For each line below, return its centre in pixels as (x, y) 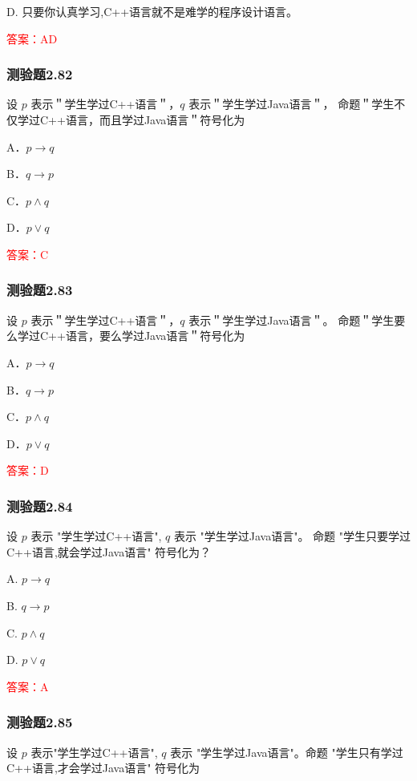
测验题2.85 (40, 722)
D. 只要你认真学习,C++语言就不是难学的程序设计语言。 (152, 11)
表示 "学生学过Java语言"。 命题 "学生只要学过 (292, 536)
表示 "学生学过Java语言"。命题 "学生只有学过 (287, 752)
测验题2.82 (40, 74)
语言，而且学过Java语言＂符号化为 (155, 119)
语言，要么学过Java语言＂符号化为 (155, 336)
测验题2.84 (40, 506)
